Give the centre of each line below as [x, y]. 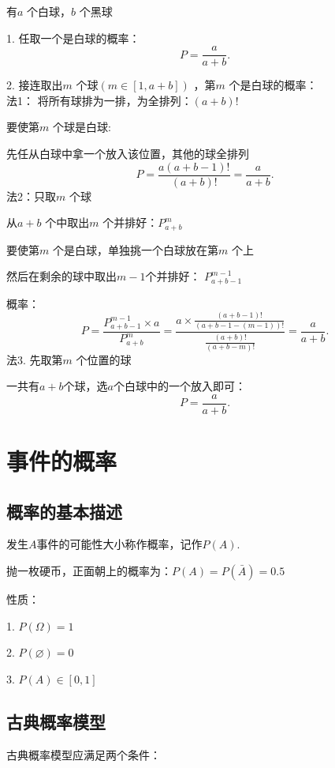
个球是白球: [82, 127]
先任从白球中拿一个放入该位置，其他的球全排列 [128, 154]
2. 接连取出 [35, 85]
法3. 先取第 [35, 359]
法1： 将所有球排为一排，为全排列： [99, 100]
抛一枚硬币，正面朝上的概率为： [89, 570]
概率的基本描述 [64, 511]
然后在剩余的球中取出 [61, 276]
